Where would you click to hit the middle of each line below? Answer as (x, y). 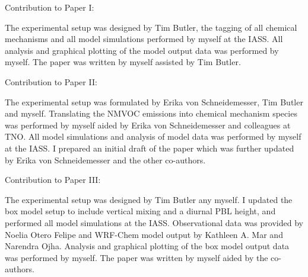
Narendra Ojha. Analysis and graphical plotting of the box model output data (147, 246)
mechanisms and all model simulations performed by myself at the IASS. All (144, 39)
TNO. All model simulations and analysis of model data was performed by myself (153, 136)
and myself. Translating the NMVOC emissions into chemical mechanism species (151, 113)
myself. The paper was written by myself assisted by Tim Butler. (123, 62)
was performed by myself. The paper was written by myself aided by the (136, 257)
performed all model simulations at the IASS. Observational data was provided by (154, 222)
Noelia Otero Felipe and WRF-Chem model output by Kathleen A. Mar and (144, 234)
